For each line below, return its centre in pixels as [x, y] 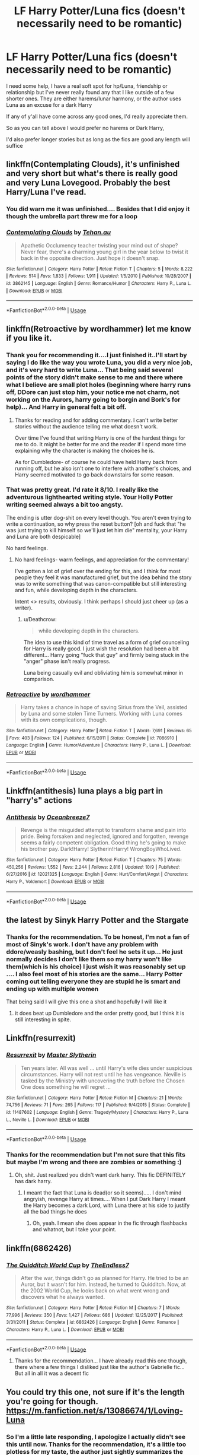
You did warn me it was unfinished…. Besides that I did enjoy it [98, 209]
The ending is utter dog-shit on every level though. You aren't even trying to [99, 517]
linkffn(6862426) [39, 1248]
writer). [24, 608]
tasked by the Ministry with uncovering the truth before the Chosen [103, 1081]
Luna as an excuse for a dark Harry [49, 104]
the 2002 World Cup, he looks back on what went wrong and [95, 1291]
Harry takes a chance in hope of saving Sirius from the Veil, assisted [104, 707]
